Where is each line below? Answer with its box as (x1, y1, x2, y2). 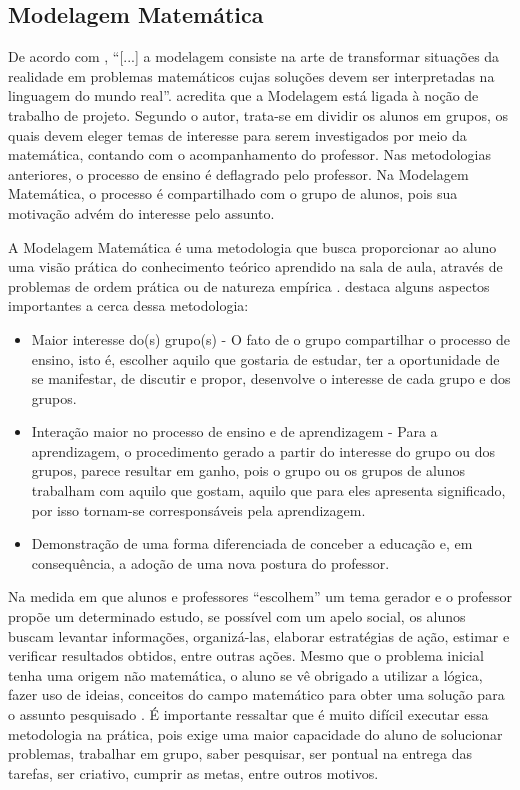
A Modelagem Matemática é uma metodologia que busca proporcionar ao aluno (8, 236, 497, 257)
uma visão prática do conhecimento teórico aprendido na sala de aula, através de (8, 256, 503, 277)
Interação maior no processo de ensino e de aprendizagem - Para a (31, 421, 438, 442)
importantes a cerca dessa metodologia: (8, 295, 249, 316)
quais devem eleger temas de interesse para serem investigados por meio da (8, 124, 467, 145)
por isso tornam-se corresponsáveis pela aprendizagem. (31, 499, 366, 520)
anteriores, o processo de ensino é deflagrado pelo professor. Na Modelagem (8, 163, 469, 184)
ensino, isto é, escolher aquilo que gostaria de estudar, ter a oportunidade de (31, 348, 500, 369)
